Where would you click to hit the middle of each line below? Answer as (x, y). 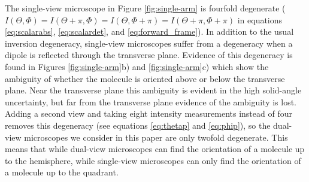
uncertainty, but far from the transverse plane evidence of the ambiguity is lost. (151, 101)
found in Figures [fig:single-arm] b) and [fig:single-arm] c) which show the (137, 66)
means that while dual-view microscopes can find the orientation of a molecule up (155, 149)
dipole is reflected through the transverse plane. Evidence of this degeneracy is (149, 55)
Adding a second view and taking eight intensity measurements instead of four (149, 113)
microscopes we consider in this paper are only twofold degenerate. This (156, 137)
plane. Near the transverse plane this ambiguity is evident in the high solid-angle (153, 90)
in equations (260, 19)
